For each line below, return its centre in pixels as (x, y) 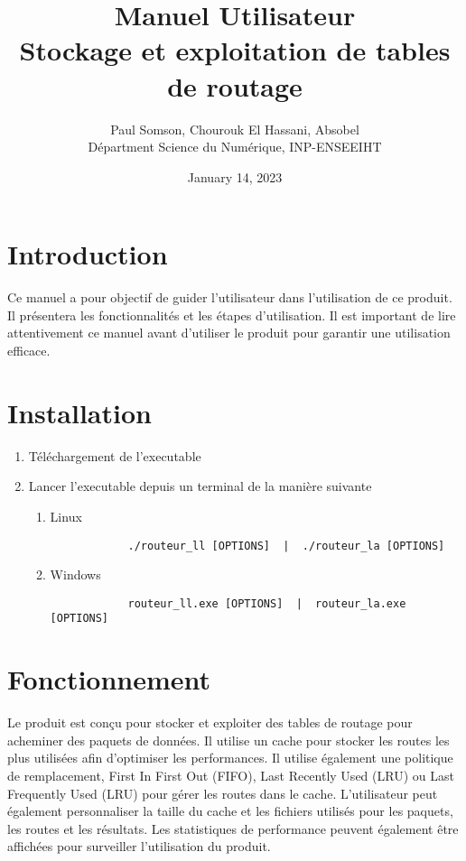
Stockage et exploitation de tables (235, 50)
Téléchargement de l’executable (115, 455)
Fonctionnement (109, 679)
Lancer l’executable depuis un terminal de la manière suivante (200, 486)
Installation (79, 412)
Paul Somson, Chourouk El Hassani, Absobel (235, 129)
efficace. (29, 350)
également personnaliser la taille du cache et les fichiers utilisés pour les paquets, (230, 811)
